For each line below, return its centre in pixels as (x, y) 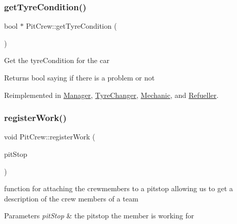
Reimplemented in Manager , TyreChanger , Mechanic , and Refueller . (111, 95)
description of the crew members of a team (71, 198)
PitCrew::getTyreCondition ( (71, 26)
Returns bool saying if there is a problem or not (80, 77)
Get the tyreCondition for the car (57, 60)
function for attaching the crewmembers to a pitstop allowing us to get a (118, 188)
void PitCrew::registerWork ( (50, 137)
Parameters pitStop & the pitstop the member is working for (99, 216)
